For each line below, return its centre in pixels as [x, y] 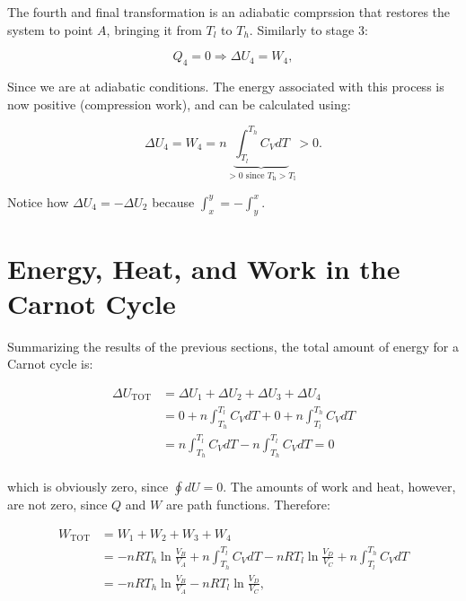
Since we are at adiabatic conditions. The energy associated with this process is [226, 86]
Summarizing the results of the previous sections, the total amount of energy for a [233, 346]
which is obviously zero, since [88, 486]
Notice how [38, 201]
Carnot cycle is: [50, 364]
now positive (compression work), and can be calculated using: [179, 104]
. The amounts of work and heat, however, [339, 486]
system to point [50, 29]
